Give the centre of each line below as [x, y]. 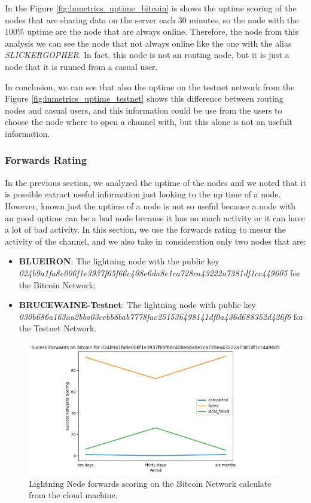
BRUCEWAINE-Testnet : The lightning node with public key [138, 305]
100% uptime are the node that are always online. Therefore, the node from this [152, 31]
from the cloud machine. [73, 495]
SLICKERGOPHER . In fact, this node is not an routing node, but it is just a [147, 55]
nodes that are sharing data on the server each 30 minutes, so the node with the [152, 19]
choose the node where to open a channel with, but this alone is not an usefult [149, 122]
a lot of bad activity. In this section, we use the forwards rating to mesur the [145, 229]
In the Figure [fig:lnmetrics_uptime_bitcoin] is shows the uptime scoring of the [151, 8]
